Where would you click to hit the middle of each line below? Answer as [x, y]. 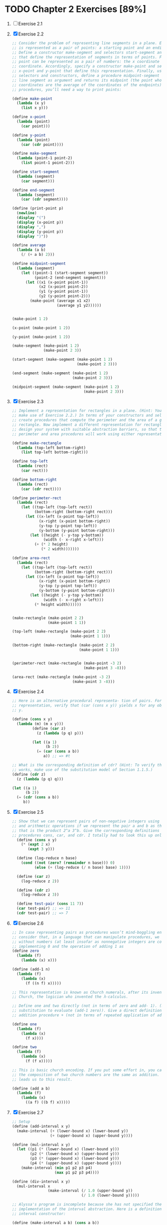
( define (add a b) [31, 1088]
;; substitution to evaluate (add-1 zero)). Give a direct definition [87, 1011]
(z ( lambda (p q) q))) [40, 779]
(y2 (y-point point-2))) [65, 296]
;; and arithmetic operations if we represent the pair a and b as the [88, 826]
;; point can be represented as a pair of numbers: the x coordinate [86, 62]
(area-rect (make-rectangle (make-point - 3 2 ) [61, 677]
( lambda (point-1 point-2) [45, 158]
